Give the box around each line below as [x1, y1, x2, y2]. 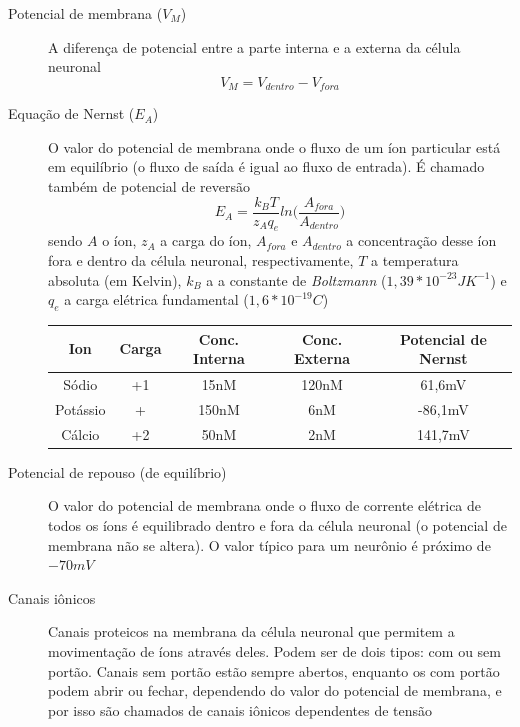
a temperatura [371, 250, 459, 271]
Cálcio [61, 423, 100, 444]
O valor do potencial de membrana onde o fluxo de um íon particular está [48, 136, 501, 157]
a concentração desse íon [346, 230, 497, 251]
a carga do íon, [160, 230, 252, 251]
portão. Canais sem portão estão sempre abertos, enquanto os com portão [48, 660, 500, 681]
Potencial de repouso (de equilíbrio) [8, 461, 227, 482]
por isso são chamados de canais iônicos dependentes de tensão [48, 699, 433, 720]
